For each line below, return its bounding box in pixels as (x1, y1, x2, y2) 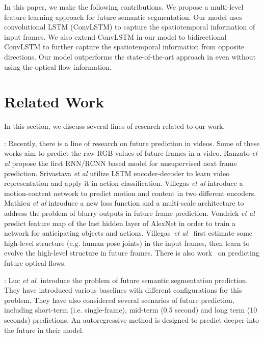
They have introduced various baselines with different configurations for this (4, 285, 242, 295)
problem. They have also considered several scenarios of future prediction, (4, 294, 234, 305)
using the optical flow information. (4, 61, 112, 72)
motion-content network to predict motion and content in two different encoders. (4, 187, 256, 198)
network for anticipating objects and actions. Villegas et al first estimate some (4, 228, 253, 238)
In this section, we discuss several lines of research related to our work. (4, 121, 225, 131)
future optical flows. (4, 258, 66, 268)
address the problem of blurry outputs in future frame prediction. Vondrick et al (4, 208, 255, 218)
